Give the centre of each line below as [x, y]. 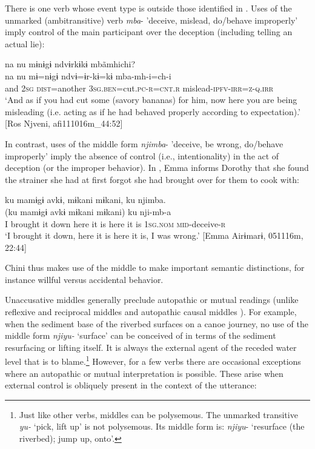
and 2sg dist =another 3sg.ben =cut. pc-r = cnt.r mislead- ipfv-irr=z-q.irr [139, 88]
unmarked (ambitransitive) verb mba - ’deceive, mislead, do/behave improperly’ [151, 20]
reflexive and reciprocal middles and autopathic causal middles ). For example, [151, 312]
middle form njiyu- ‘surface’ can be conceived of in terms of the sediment [141, 335]
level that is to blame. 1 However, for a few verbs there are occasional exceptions [153, 361]
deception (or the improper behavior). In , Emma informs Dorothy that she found [157, 168]
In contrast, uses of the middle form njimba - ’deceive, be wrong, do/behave [144, 143]
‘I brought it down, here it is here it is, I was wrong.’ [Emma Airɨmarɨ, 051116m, [154, 235]
